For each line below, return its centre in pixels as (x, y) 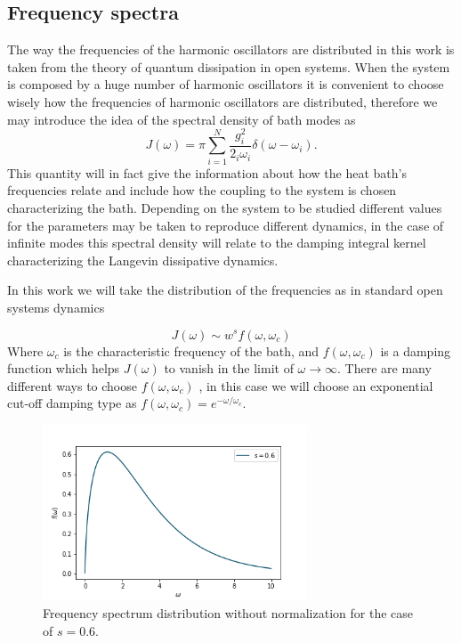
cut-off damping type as (72, 403)
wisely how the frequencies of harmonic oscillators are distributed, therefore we (222, 101)
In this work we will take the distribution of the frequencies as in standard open (225, 290)
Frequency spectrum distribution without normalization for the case (228, 613)
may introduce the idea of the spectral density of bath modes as (182, 119)
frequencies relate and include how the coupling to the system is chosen (202, 190)
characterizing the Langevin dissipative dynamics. (143, 260)
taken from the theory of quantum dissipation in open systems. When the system (229, 66)
